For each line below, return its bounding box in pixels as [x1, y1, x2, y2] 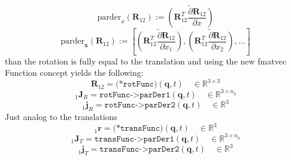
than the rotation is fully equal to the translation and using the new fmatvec [5, 54, 287, 67]
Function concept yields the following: [5, 66, 144, 79]
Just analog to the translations [5, 110, 117, 123]
